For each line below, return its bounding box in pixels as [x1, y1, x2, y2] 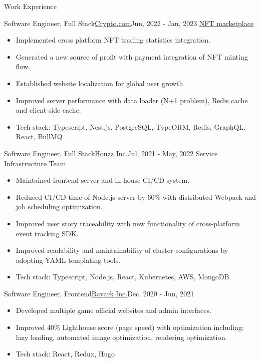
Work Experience [4, 1, 57, 11]
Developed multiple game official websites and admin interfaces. [16, 305, 211, 315]
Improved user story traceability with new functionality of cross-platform [16, 218, 240, 228]
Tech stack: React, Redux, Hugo [16, 348, 115, 359]
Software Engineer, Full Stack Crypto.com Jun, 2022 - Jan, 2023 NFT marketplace [4, 18, 254, 28]
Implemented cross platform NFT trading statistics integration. [16, 35, 210, 45]
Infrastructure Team [4, 158, 66, 168]
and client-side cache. [16, 105, 81, 115]
